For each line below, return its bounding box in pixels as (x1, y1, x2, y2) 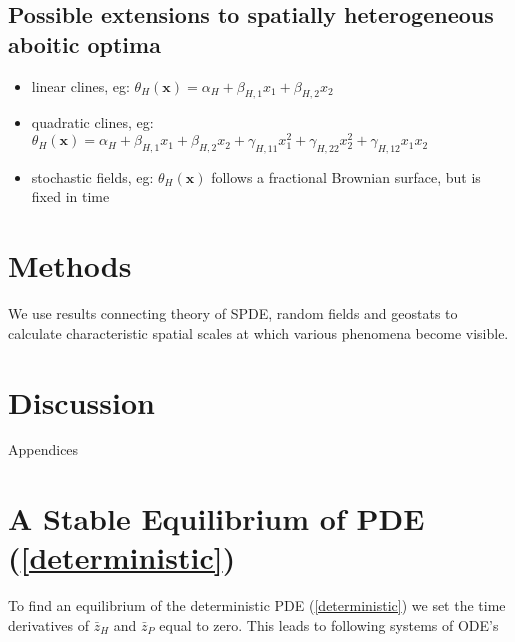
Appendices (8, 439, 79, 460)
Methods (8, 245, 132, 286)
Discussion (8, 381, 155, 422)
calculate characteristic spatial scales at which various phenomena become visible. (8, 322, 509, 343)
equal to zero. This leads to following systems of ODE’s (159, 614, 499, 635)
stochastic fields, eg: (31, 166, 154, 187)
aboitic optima (8, 28, 161, 59)
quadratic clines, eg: (31, 112, 154, 133)
